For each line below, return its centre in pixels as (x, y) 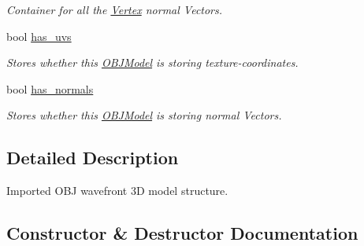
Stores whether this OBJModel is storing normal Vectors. (144, 115)
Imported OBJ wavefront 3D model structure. (117, 191)
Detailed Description (93, 158)
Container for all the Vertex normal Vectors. (115, 9)
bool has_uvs (39, 36)
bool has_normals (50, 88)
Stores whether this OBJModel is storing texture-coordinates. (152, 62)
